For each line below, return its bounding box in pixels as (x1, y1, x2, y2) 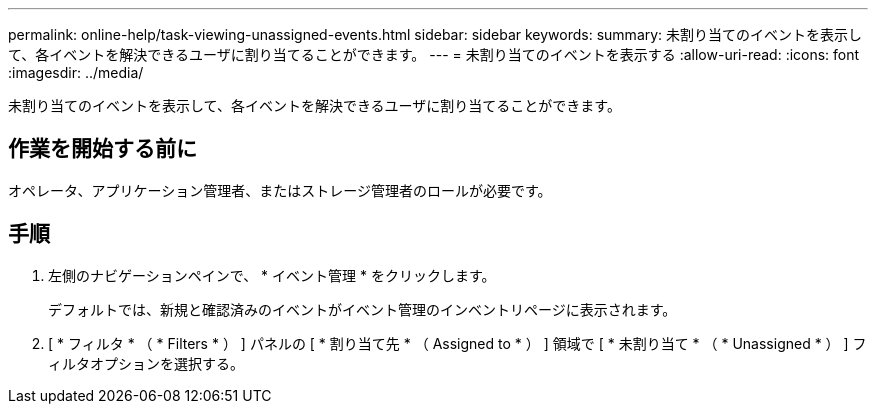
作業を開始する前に (8, 136, 197, 162)
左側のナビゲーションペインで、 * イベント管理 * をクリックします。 (48, 266, 496, 284)
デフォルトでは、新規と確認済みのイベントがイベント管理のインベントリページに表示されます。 (48, 300, 677, 318)
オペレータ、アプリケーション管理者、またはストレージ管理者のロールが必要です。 (8, 181, 552, 199)
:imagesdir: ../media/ (8, 64, 144, 81)
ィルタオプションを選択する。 (48, 354, 244, 372)
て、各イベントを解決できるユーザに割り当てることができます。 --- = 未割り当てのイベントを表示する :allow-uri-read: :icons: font (8, 46, 860, 63)
